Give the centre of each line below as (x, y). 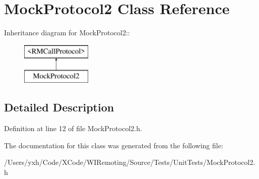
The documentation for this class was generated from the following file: (114, 145)
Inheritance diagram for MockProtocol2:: (67, 33)
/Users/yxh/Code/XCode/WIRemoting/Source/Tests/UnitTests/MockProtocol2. (130, 162)
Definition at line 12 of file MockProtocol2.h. (73, 128)
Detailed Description (59, 107)
